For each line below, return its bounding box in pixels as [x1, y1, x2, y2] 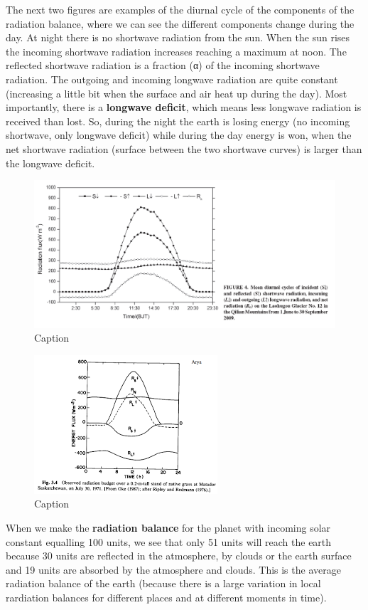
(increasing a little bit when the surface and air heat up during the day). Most [6, 85, 347, 100]
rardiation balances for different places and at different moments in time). [6, 589, 327, 604]
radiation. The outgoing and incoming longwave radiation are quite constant [6, 71, 338, 86]
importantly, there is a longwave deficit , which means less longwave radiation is [6, 100, 362, 115]
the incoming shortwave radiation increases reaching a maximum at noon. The [6, 43, 347, 58]
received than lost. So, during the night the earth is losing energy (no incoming [6, 113, 350, 128]
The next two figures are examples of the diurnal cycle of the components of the [6, 2, 355, 16]
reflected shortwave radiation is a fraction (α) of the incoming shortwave [6, 58, 320, 73]
